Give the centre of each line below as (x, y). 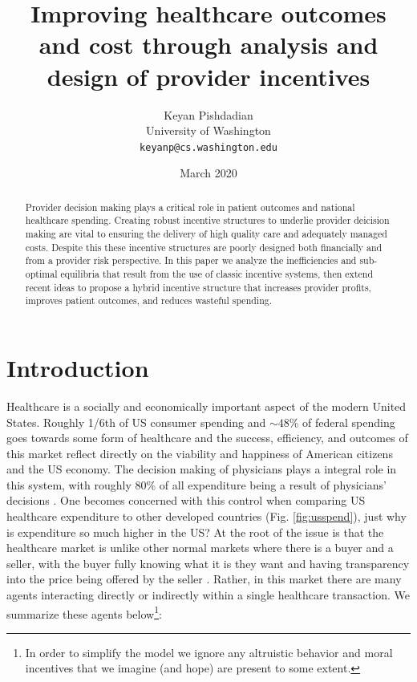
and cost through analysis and (208, 45)
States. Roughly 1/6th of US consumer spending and (136, 422)
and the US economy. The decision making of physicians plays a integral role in (202, 469)
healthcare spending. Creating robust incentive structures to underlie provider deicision (207, 220)
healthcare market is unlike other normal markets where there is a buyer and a (200, 548)
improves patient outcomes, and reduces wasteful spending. (149, 300)
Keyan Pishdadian (208, 114)
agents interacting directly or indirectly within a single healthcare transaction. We (208, 595)
